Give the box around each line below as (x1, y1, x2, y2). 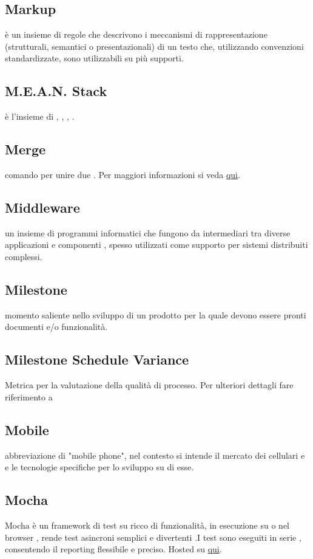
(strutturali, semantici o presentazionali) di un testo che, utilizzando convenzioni (5, 39, 304, 52)
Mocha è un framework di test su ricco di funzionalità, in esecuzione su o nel (5, 518, 290, 531)
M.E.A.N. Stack (5, 81, 107, 100)
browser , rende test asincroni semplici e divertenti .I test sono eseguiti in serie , (5, 530, 301, 543)
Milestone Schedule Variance (5, 350, 189, 369)
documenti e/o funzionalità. (5, 320, 108, 333)
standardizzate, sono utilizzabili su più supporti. (5, 52, 184, 64)
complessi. (5, 250, 42, 262)
